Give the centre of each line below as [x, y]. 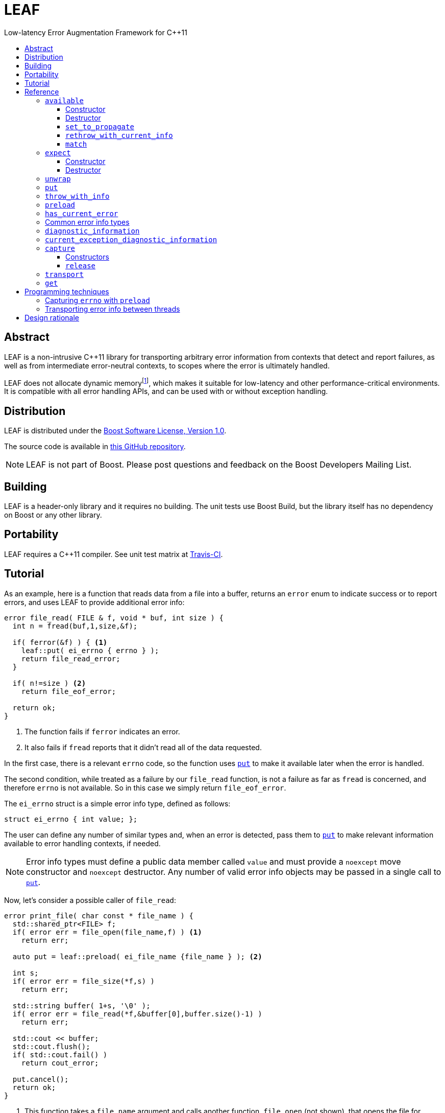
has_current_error [82, 213]
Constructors [87, 257]
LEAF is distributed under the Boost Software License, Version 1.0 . [115, 431]
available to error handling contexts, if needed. [82, 843]
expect [58, 153]
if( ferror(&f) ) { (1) [60, 642]
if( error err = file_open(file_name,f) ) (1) [107, 932]
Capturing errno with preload [97, 300]
